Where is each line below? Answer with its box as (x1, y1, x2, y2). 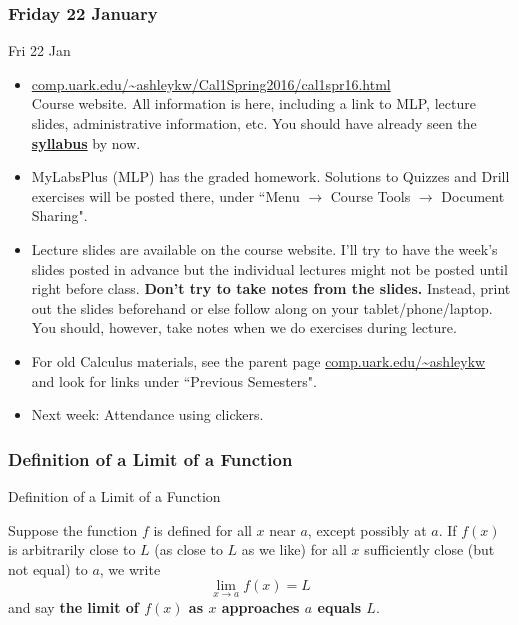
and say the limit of (8, 596, 139, 617)
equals (317, 596, 361, 617)
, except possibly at (307, 519, 427, 540)
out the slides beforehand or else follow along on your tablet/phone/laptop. (31, 297, 493, 318)
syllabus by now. (31, 132, 141, 153)
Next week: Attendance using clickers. (31, 404, 264, 425)
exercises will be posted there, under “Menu (31, 185, 300, 206)
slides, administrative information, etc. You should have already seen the (31, 113, 477, 133)
